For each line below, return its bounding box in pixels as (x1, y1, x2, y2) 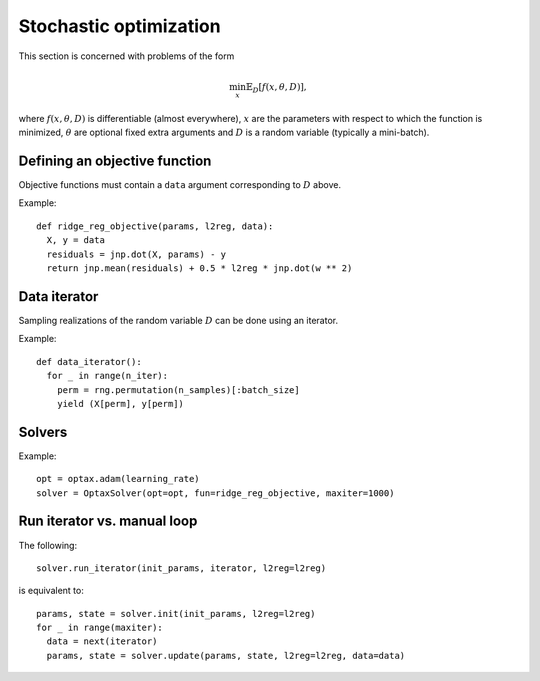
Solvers (18, 423, 68, 440)
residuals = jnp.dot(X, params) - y (46, 248, 227, 260)
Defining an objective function (18, 153, 212, 169)
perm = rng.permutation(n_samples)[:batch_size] (56, 384, 300, 395)
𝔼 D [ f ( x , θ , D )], (245, 81, 307, 95)
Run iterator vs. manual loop (18, 513, 198, 530)
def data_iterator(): (36, 356, 142, 367)
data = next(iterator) (46, 636, 158, 647)
